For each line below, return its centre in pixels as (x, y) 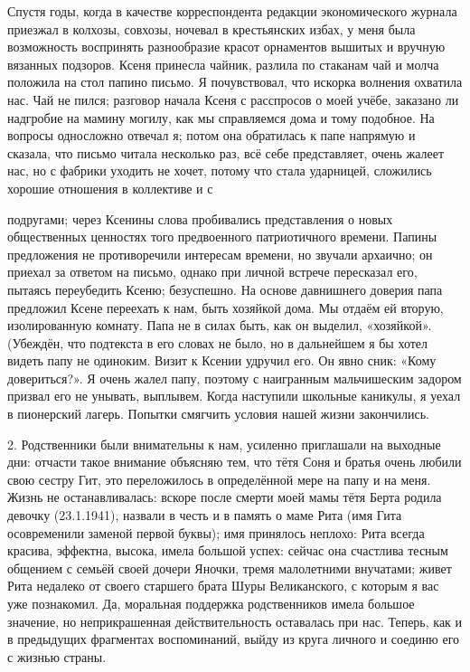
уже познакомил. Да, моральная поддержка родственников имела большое (211, 603)
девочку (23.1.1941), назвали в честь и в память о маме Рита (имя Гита (205, 515)
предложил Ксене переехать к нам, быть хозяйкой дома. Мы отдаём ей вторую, (226, 307)
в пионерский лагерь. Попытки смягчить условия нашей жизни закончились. (219, 414)
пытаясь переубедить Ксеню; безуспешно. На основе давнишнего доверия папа (225, 289)
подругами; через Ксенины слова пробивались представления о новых (200, 218)
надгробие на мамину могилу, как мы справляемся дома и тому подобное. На (221, 117)
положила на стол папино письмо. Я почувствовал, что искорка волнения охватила (235, 82)
